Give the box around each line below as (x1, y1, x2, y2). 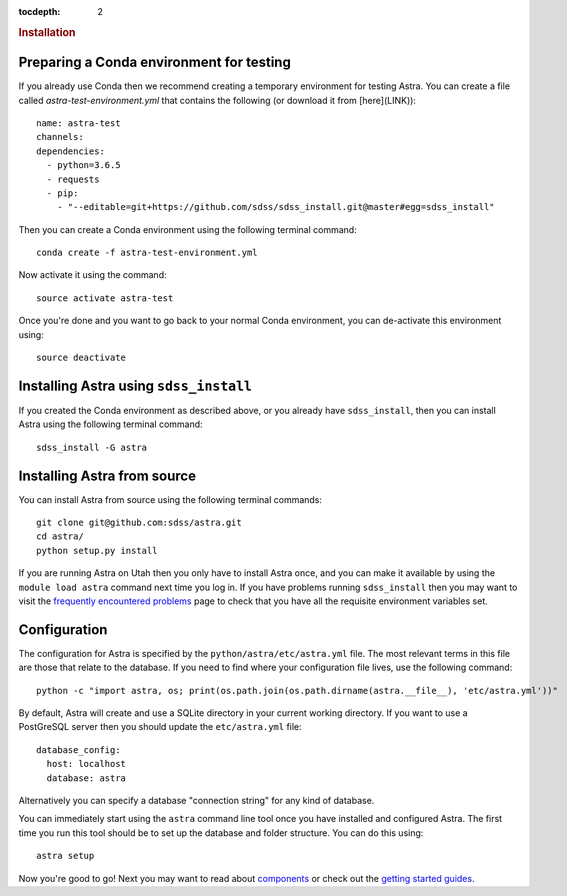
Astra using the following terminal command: (18, 418, 204, 430)
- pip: (46, 187, 79, 199)
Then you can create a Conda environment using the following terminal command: (18, 223, 357, 235)
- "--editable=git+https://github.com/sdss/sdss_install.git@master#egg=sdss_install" (56, 201, 495, 213)
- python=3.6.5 (46, 160, 121, 171)
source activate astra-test (36, 292, 174, 304)
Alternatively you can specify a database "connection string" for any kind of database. (18, 795, 375, 806)
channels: (36, 131, 84, 143)
